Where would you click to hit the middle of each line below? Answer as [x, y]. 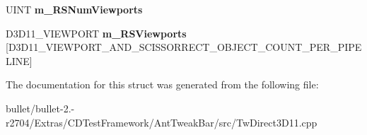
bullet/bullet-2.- [40, 108]
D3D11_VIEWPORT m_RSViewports [96, 33]
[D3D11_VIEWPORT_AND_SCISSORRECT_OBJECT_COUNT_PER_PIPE [184, 47]
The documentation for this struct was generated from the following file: [162, 84]
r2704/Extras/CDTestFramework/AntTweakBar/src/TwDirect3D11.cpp [162, 122]
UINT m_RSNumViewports [74, 9]
